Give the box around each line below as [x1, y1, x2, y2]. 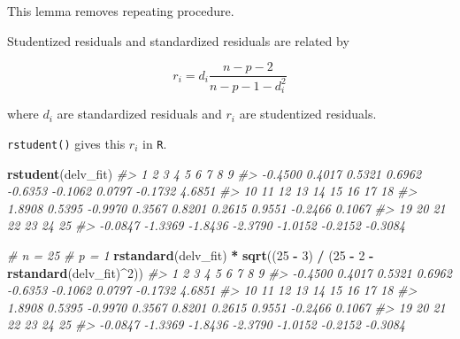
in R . [142, 134, 167, 152]
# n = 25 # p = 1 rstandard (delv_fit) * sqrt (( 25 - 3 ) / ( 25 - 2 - [7, 245, 374, 264]
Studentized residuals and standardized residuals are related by [7, 31, 349, 50]
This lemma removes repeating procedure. [7, 2, 234, 19]
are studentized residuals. [239, 104, 377, 123]
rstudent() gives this [7, 134, 126, 152]
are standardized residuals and [57, 104, 222, 123]
